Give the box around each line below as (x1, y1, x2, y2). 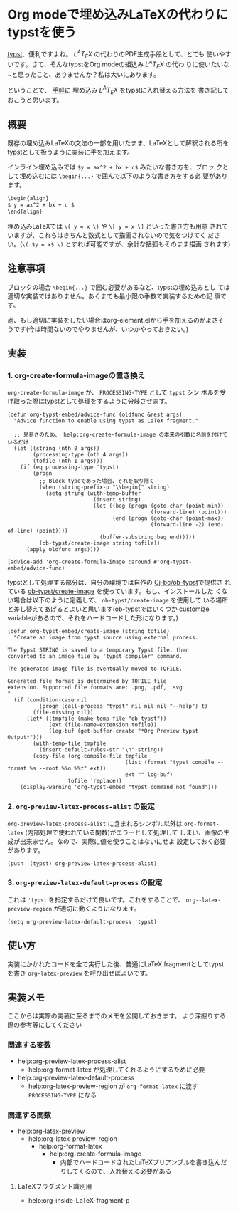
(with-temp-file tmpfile (33, 740, 107, 748)
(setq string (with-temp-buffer (45, 490, 141, 497)
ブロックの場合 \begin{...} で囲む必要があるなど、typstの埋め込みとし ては (7, 283, 230, 291)
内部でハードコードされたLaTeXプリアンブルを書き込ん (60, 1158, 222, 1166)
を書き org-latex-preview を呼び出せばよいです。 (7, 968, 151, 977)
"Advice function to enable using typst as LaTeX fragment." (13, 417, 199, 424)
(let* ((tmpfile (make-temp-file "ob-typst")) (26, 715, 167, 723)
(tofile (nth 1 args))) (33, 457, 103, 465)
